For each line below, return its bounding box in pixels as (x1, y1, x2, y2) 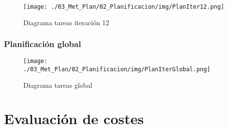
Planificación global (4, 38, 81, 50)
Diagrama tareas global (23, 80, 92, 90)
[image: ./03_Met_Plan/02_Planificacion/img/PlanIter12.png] (23, 3, 225, 10)
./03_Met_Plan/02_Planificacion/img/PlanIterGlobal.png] (23, 66, 211, 73)
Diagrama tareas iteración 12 (23, 17, 109, 27)
